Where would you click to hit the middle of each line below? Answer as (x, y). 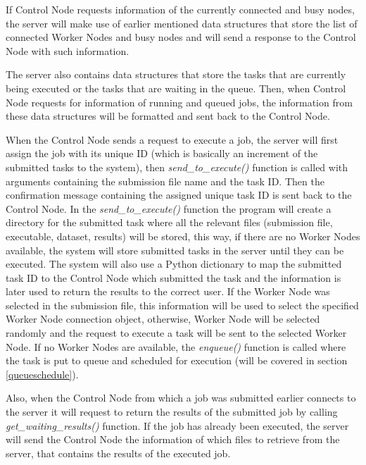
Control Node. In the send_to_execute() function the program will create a (169, 208)
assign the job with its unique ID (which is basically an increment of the (162, 153)
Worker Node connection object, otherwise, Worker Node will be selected (163, 319)
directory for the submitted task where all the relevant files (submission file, (169, 222)
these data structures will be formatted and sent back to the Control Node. (168, 116)
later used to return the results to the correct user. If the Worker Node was (168, 291)
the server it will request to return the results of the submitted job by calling (172, 412)
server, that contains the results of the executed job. (118, 453)
